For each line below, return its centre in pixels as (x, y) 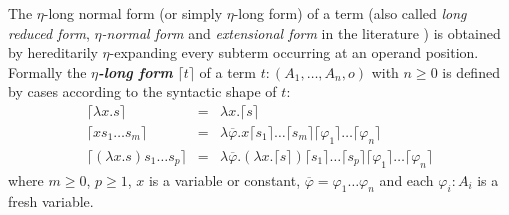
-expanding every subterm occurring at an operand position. (294, 52)
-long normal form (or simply (133, 13)
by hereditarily (53, 52)
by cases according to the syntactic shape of (142, 91)
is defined (471, 71)
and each (406, 179)
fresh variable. (51, 201)
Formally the (47, 71)
